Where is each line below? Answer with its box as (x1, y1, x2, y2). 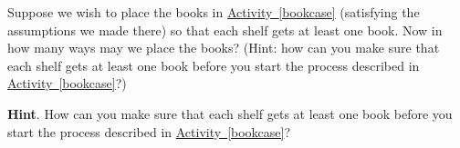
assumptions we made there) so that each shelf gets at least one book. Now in (7, 20, 443, 39)
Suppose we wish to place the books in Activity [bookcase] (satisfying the (7, 3, 420, 21)
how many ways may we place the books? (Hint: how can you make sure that (7, 38, 440, 57)
